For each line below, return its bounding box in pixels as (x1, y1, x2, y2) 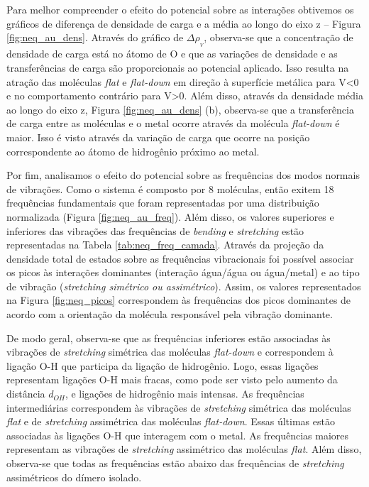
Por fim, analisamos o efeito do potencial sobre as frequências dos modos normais (6, 168, 360, 182)
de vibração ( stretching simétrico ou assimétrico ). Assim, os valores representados (6, 278, 361, 293)
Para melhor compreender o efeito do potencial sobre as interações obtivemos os (6, 2, 354, 16)
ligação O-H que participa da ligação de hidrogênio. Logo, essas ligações (6, 358, 319, 373)
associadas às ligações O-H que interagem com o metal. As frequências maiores (6, 427, 349, 442)
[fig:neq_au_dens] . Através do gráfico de (6, 30, 184, 45)
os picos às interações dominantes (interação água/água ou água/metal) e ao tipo (6, 265, 360, 280)
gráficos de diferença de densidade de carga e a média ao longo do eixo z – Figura (6, 16, 361, 31)
